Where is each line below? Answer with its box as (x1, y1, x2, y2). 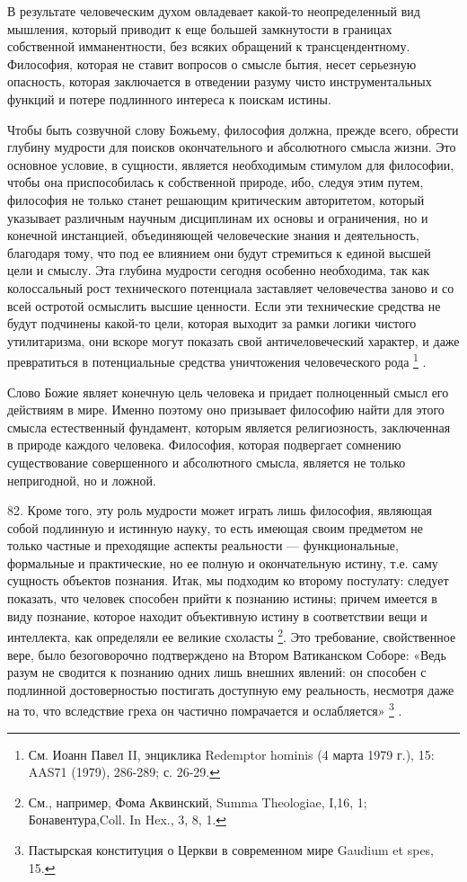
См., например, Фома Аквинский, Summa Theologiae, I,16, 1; (28, 792, 367, 811)
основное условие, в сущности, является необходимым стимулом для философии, (7, 155, 454, 174)
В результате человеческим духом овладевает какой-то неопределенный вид (7, 2, 420, 20)
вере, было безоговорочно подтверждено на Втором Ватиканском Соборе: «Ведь (7, 645, 446, 664)
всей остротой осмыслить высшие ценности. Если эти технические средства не (7, 296, 441, 315)
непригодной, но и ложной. (7, 470, 156, 489)
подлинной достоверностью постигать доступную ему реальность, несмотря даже (7, 680, 454, 699)
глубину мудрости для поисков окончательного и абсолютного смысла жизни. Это (7, 138, 456, 156)
